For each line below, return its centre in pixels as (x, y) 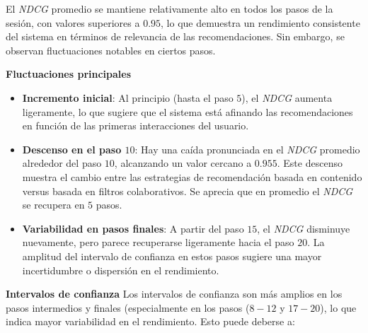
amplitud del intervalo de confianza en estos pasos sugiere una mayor (172, 256)
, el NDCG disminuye (304, 228)
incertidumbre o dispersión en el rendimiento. (121, 270)
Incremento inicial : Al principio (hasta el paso (128, 97)
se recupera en (53, 205)
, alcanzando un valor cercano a (183, 163)
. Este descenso (310, 163)
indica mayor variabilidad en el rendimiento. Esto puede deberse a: (150, 321)
